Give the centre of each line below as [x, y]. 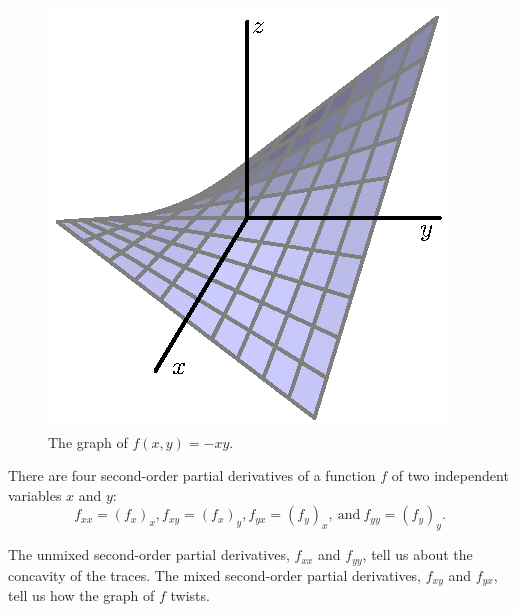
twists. [190, 595]
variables [35, 494]
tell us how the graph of [81, 595]
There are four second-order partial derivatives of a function [192, 475]
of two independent [450, 475]
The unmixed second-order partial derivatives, [149, 554]
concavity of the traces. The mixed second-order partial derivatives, [215, 574]
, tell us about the [417, 554]
